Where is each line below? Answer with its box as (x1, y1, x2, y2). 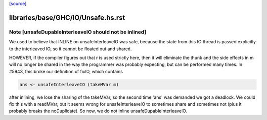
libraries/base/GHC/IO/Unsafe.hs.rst (9, 13, 126, 22)
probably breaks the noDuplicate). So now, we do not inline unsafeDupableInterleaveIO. (9, 108, 187, 114)
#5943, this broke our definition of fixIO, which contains (9, 68, 123, 74)
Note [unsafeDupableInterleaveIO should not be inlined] (9, 29, 147, 35)
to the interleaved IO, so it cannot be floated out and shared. (9, 46, 132, 52)
